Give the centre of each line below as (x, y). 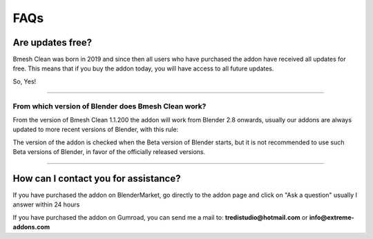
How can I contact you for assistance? (97, 179)
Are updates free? (52, 42)
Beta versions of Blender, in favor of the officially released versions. (109, 152)
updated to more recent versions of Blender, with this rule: (96, 130)
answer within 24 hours (46, 204)
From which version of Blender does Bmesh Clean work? (109, 106)
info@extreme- (332, 217)
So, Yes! (25, 81)
